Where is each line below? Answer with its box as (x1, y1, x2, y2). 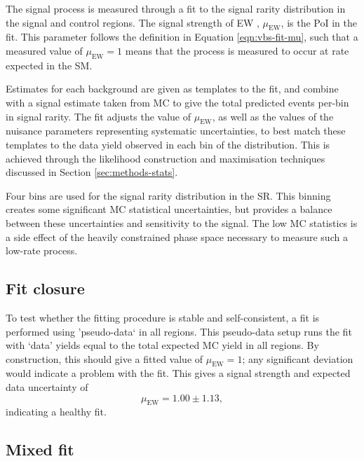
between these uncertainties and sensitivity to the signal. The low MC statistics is (6, 215, 358, 230)
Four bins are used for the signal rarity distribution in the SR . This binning (6, 188, 331, 202)
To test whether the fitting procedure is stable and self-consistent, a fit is (6, 310, 320, 324)
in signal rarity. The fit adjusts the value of (6, 109, 191, 123)
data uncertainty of (6, 380, 88, 394)
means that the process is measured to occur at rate (125, 43, 349, 57)
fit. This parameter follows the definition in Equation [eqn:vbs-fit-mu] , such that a (6, 29, 358, 44)
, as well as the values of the (212, 109, 334, 123)
